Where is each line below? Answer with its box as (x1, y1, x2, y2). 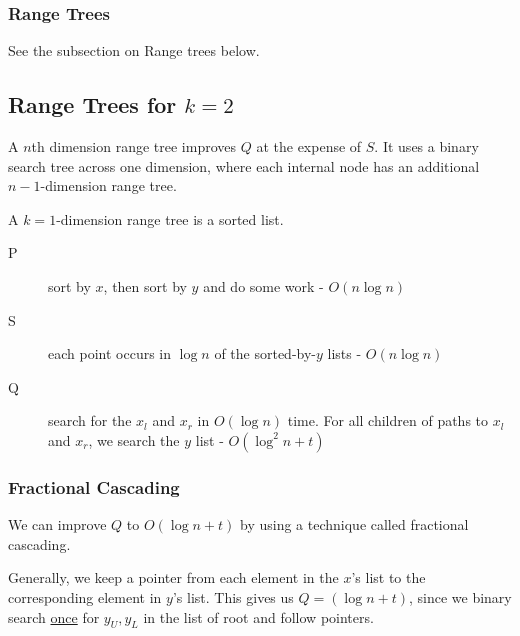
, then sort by (103, 275, 187, 296)
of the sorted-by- (214, 343, 317, 364)
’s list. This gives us (172, 586, 294, 607)
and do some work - (203, 275, 324, 296)
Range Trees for (8, 89, 177, 120)
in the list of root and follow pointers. (143, 606, 374, 627)
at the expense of (256, 136, 362, 157)
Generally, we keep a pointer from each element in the (8, 567, 339, 588)
